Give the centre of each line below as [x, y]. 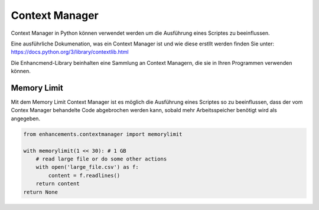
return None [41, 192]
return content [58, 184]
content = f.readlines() [84, 175]
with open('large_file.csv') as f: [87, 167]
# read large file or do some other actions [101, 159]
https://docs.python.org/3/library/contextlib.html [70, 52]
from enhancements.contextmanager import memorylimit [103, 134]
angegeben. [26, 119]
